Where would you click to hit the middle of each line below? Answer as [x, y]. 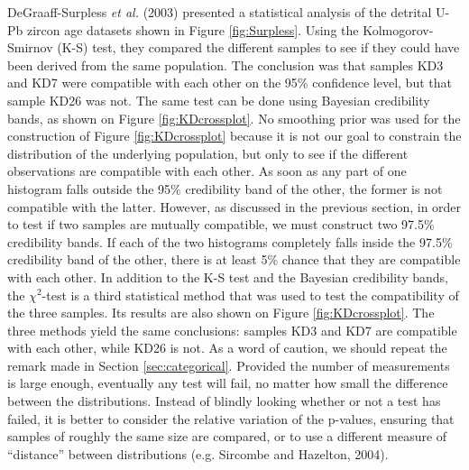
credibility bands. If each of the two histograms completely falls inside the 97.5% [230, 241]
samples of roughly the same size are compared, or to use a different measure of [227, 436]
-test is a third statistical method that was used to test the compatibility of [250, 295]
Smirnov [30, 47]
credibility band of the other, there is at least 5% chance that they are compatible [234, 259]
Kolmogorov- [398, 29]
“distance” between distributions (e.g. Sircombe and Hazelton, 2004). [198, 453]
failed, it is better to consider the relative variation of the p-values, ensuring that [231, 418]
